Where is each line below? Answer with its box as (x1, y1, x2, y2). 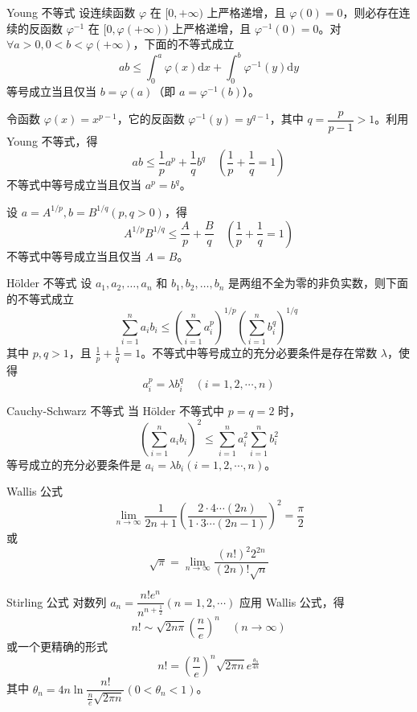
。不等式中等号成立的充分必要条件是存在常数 (141, 344, 378, 360)
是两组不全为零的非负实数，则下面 (228, 274, 409, 291)
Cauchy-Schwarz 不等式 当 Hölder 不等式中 (6, 402, 225, 419)
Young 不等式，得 (6, 132, 98, 149)
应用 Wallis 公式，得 (239, 593, 345, 610)
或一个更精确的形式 (6, 638, 108, 655)
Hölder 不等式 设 (6, 274, 92, 291)
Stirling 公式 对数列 (6, 593, 107, 610)
